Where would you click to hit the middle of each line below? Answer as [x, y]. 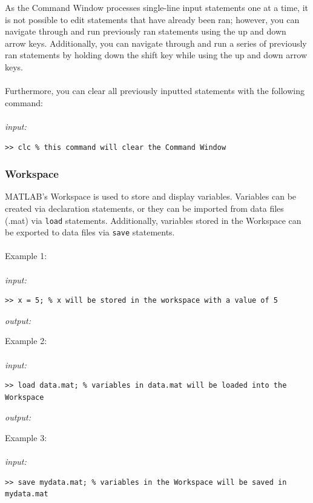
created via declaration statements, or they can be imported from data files [144, 208]
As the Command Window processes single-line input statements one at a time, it [157, 7]
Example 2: [26, 341]
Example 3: [26, 437]
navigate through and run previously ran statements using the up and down [146, 31]
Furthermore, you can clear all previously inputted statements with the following [155, 91]
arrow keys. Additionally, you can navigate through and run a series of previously [156, 43]
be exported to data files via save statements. [90, 232]
